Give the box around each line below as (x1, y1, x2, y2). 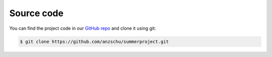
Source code (9, 8, 64, 19)
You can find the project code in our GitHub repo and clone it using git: (9, 25, 156, 31)
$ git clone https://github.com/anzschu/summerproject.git (20, 38, 169, 44)
